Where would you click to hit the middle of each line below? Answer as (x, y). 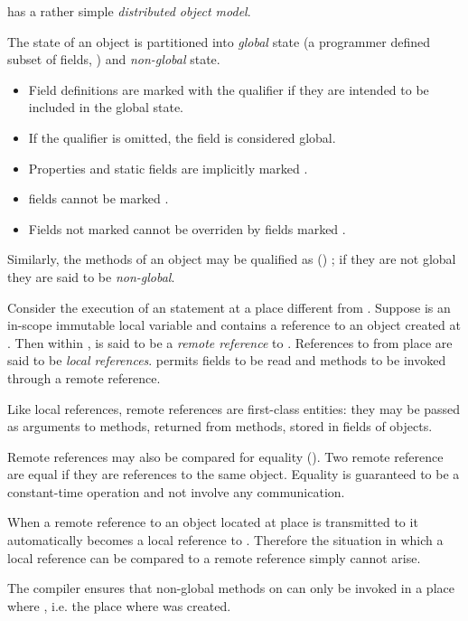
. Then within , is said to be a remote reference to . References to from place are (230, 342)
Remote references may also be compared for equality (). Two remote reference (225, 456)
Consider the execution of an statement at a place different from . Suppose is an (229, 307)
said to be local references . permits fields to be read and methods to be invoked (227, 360)
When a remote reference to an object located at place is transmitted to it (213, 522)
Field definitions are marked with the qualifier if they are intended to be (229, 89)
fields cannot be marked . (98, 198)
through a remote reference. (84, 377)
